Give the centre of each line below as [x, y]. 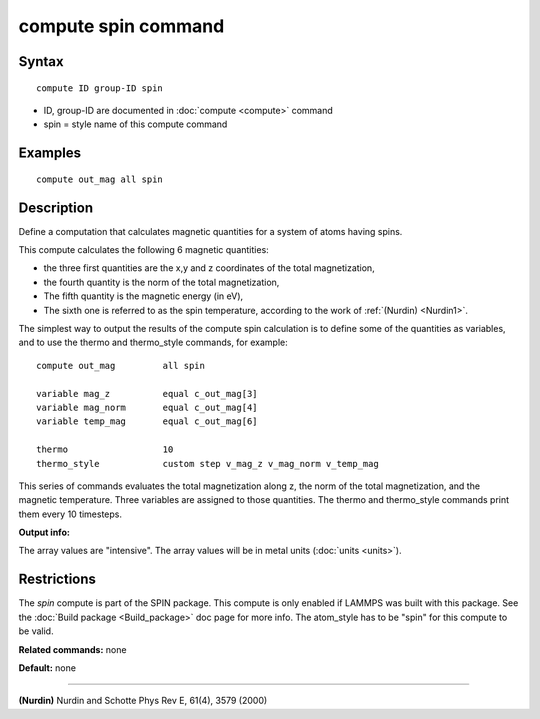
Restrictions [57, 579]
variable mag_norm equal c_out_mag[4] [147, 407]
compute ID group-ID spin [100, 88]
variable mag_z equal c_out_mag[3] [147, 393]
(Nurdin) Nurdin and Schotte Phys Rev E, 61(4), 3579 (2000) [143, 701]
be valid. [36, 631]
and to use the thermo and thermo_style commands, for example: [153, 342]
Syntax [41, 61]
